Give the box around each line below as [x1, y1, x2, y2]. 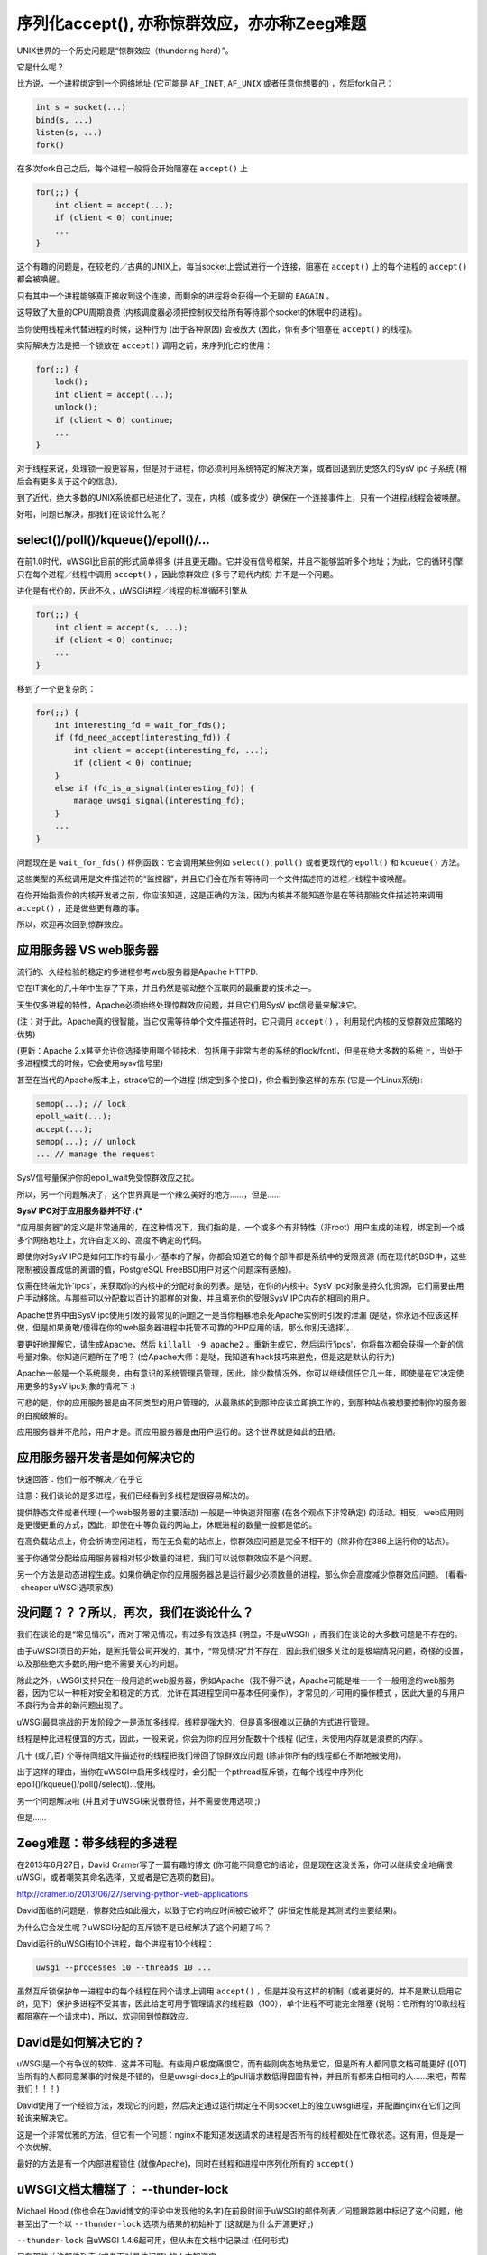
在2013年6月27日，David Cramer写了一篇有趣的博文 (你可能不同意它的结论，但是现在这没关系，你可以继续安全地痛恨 [16, 1859, 453, 1871]
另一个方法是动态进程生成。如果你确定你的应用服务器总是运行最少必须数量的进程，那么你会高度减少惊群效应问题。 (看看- [16, 1569, 468, 1580]
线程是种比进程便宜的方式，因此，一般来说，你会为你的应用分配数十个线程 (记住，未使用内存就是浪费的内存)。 [16, 1733, 428, 1744]
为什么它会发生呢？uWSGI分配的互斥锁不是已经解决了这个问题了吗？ [16, 1921, 272, 1932]
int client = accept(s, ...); [54, 622, 188, 632]
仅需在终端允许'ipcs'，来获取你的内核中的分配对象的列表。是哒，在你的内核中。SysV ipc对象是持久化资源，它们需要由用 [16, 1281, 464, 1291]
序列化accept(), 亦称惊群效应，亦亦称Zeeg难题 [16, 14, 367, 33]
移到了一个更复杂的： [16, 683, 96, 694]
